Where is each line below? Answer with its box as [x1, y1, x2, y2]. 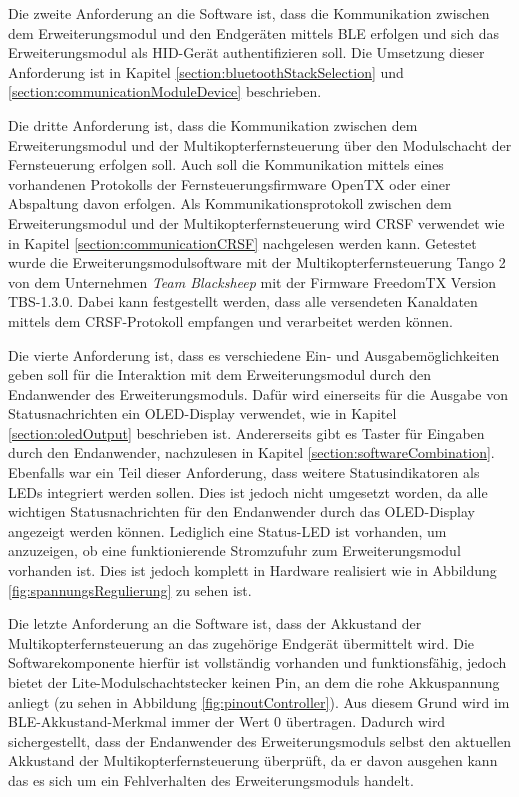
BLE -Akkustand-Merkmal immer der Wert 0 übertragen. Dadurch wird [8, 711, 446, 732]
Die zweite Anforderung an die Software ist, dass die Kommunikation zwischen [8, 3, 490, 23]
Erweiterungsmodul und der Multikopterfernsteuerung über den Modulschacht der [8, 134, 512, 155]
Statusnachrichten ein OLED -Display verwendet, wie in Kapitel [8, 403, 397, 424]
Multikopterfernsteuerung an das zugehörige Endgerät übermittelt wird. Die [8, 632, 474, 653]
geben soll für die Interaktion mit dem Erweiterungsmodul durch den [8, 364, 431, 385]
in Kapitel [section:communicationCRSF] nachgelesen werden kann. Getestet [8, 232, 477, 253]
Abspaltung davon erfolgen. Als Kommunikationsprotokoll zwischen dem [8, 193, 452, 214]
